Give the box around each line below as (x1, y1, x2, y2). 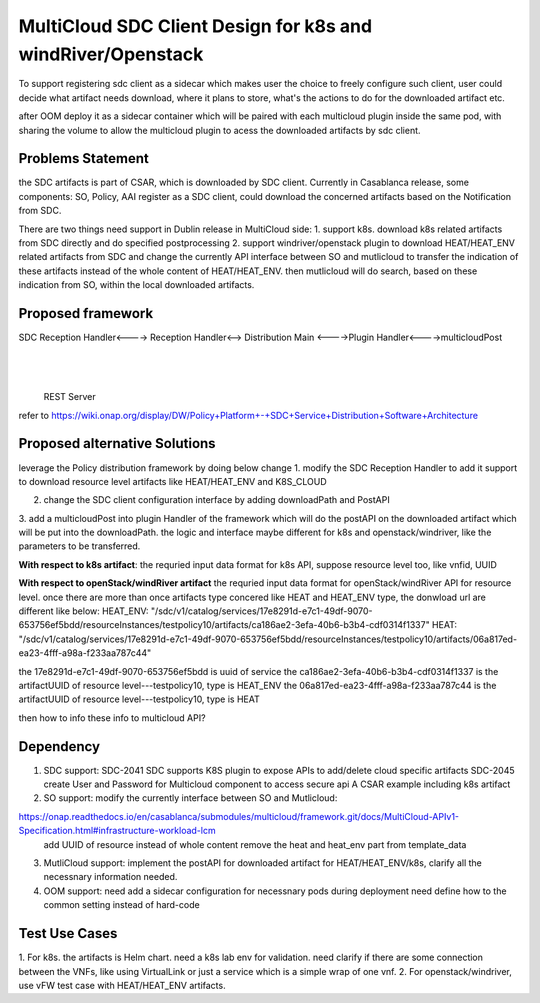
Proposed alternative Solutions (18, 435, 216, 452)
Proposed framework (18, 305, 154, 322)
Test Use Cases (18, 925, 118, 942)
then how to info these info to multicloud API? (18, 711, 206, 724)
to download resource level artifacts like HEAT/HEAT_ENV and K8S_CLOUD (18, 475, 327, 487)
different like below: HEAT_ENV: (18, 605, 149, 617)
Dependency (18, 738, 100, 755)
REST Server (43, 391, 96, 403)
